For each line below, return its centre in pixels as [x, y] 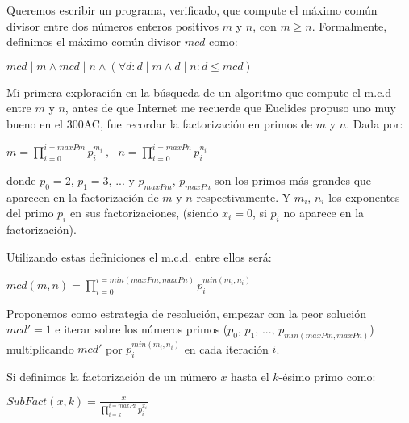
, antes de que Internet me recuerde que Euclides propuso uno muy [230, 108]
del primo [30, 213]
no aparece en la [324, 213]
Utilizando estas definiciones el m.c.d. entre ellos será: [139, 256]
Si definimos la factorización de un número [112, 377]
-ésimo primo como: [327, 377]
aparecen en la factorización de [83, 197]
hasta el [250, 377]
